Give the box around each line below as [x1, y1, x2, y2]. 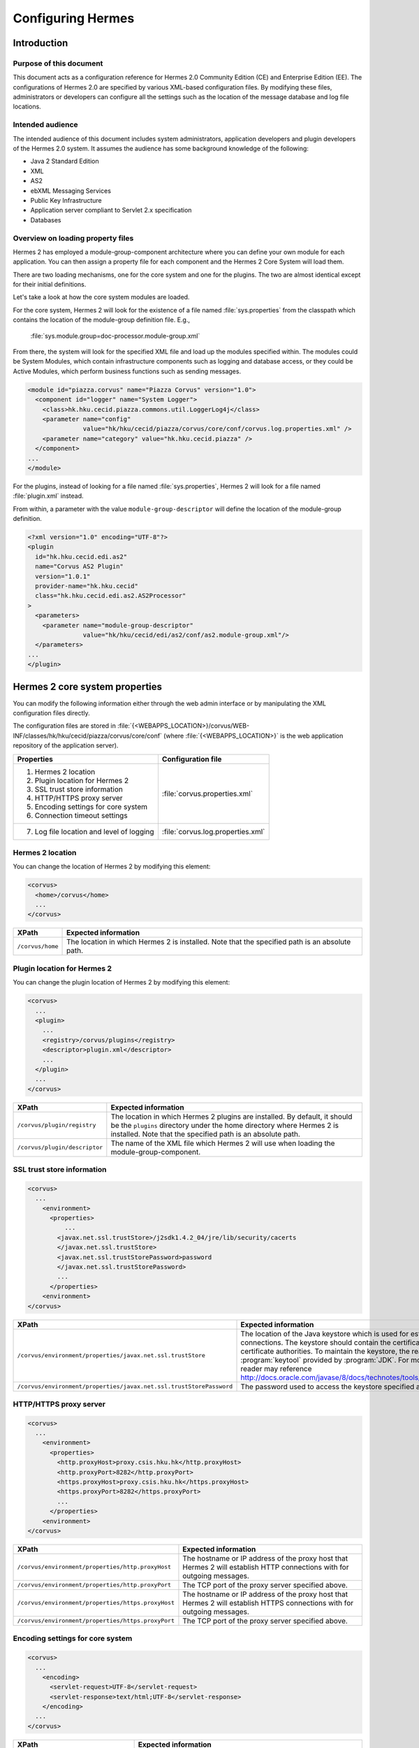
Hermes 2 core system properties [13, 680, 163, 692]
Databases [30, 215, 61, 224]
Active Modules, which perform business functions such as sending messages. [13, 367, 241, 375]
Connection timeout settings [34, 810, 128, 820]
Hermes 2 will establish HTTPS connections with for [182, 1598, 354, 1607]
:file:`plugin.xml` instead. [13, 492, 84, 500]
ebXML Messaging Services [30, 186, 112, 195]
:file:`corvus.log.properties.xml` [161, 826, 265, 836]
